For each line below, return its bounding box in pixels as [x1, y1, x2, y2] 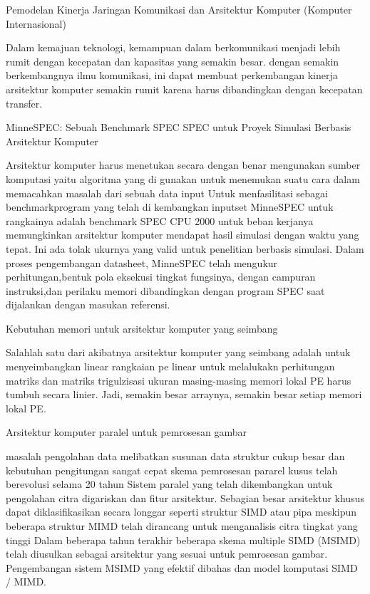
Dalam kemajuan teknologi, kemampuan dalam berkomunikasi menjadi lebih [6, 40, 341, 55]
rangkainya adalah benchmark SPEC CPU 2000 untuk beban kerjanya [6, 213, 314, 228]
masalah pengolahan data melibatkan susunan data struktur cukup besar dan [6, 449, 345, 464]
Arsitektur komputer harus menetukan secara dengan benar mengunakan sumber [6, 157, 361, 172]
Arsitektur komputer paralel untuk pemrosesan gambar [6, 424, 247, 439]
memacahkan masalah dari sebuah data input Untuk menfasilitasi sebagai [6, 185, 328, 200]
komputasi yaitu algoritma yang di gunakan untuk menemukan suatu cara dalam [6, 171, 360, 186]
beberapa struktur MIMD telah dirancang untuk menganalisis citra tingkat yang [6, 519, 358, 533]
